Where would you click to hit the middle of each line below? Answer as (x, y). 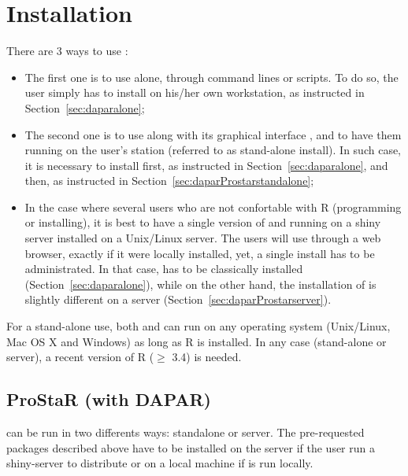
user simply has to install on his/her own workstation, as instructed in (195, 92)
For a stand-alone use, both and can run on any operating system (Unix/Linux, (198, 326)
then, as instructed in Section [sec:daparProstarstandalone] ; (169, 181)
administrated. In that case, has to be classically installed (164, 269)
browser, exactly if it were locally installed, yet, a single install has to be (200, 253)
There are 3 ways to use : (67, 51)
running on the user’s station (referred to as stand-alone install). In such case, (213, 150)
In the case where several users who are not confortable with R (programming (213, 207)
